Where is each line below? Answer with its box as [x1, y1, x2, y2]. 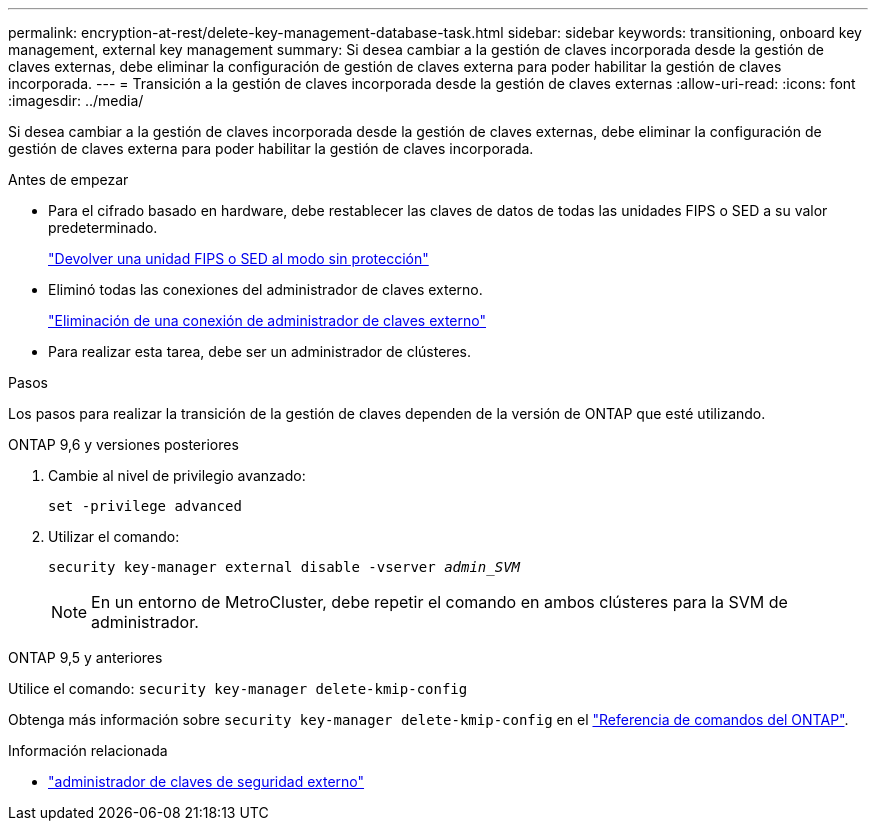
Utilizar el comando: [48, 528, 180, 545]
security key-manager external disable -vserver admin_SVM [48, 559, 521, 575]
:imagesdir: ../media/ [8, 92, 144, 109]
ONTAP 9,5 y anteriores [8, 649, 163, 666]
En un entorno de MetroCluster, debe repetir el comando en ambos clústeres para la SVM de [91, 592, 788, 612]
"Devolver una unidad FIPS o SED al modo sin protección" [48, 250, 429, 267]
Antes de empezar [8, 171, 129, 188]
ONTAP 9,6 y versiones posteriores [8, 436, 239, 453]
